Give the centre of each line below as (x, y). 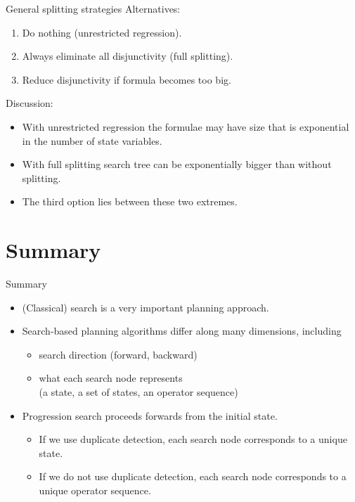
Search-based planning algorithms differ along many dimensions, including (182, 331)
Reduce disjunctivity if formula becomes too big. (127, 79)
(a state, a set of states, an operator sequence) (138, 392)
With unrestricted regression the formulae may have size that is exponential (186, 126)
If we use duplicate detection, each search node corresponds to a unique (193, 439)
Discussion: (30, 103)
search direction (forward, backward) (118, 354)
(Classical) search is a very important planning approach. (146, 307)
